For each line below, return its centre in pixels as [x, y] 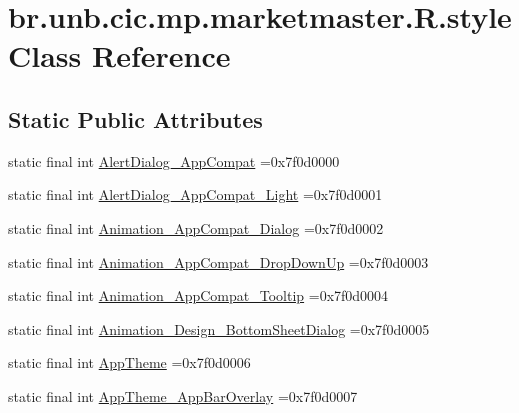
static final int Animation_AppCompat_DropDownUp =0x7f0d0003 [218, 261]
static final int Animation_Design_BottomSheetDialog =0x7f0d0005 [219, 328]
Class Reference [119, 55]
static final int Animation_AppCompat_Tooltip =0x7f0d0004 [198, 295]
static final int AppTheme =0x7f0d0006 [129, 362]
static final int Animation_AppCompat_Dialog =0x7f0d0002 [196, 227]
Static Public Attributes [135, 118]
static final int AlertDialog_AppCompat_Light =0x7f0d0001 [195, 194]
